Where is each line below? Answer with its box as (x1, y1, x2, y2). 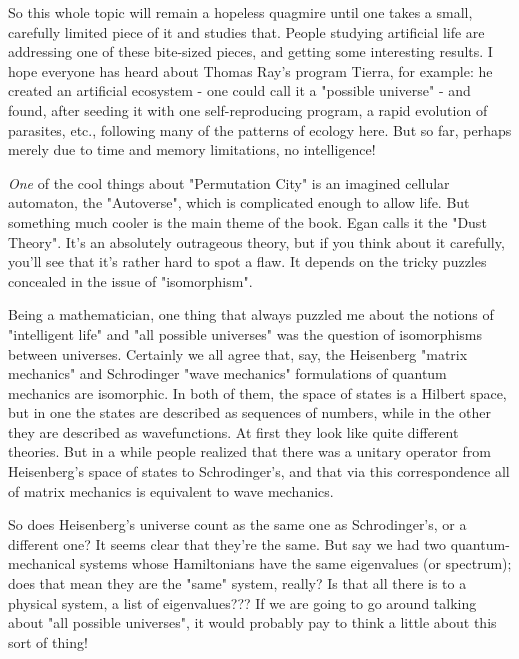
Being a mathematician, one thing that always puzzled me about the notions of (8, 304, 494, 325)
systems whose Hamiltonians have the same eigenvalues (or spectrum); (79, 553, 512, 574)
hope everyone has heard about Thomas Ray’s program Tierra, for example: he (8, 60, 493, 81)
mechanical (8, 553, 76, 574)
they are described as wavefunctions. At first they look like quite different (8, 421, 459, 442)
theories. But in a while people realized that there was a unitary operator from (8, 441, 491, 462)
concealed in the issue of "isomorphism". (8, 270, 253, 291)
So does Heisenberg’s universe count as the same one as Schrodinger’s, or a (8, 514, 467, 535)
